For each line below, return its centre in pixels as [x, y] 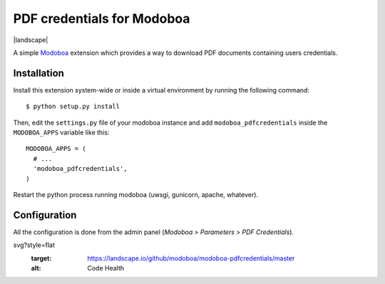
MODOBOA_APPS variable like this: [61, 132]
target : [41, 258]
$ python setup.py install [73, 106]
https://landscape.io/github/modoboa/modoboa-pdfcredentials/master [191, 258]
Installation [38, 73]
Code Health [106, 268]
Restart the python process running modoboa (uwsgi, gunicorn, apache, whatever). [136, 194]
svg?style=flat [34, 245]
